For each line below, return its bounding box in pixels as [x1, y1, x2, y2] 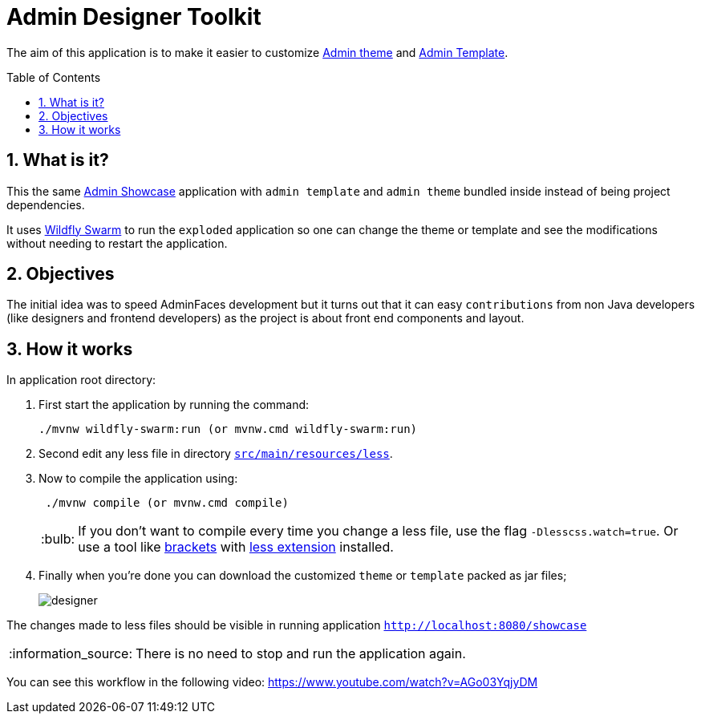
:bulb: [41, 531, 75, 548]
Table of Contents [6, 70, 101, 84]
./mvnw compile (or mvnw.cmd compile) [45, 496, 289, 510]
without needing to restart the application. [6, 236, 228, 250]
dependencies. [6, 197, 85, 212]
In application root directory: [6, 373, 156, 387]
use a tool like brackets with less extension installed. [78, 539, 394, 556]
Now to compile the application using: [38, 471, 238, 486]
